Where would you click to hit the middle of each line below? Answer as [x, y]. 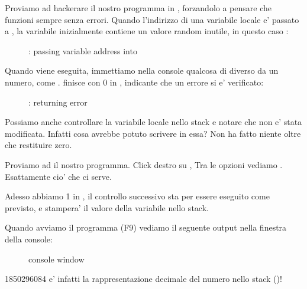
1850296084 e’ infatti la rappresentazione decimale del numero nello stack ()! [143, 279]
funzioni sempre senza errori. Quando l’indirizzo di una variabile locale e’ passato [152, 19]
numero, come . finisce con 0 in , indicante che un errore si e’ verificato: [134, 82]
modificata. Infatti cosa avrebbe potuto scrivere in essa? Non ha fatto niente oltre [153, 133]
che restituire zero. [38, 145]
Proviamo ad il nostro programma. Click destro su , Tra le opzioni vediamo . [144, 164]
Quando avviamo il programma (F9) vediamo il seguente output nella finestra [146, 227]
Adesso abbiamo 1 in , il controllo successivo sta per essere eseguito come [137, 196]
